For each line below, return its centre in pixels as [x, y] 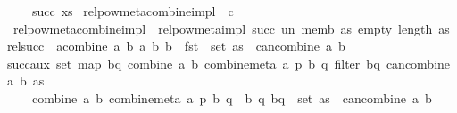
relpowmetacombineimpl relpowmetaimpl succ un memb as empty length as [231, 28]
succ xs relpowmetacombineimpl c [133, 11]
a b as [25, 81]
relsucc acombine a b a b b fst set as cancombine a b [176, 46]
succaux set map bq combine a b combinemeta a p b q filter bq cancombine [228, 63]
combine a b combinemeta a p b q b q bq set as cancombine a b [232, 97]
